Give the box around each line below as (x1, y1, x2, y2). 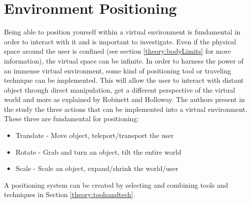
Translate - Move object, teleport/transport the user (15, 130, 174, 140)
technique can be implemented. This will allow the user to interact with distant (4, 75, 244, 85)
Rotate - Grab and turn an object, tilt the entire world (15, 146, 181, 157)
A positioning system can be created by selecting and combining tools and (4, 179, 228, 190)
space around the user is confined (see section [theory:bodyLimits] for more (4, 46, 231, 56)
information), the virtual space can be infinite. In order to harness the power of (4, 55, 244, 66)
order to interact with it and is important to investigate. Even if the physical (4, 36, 236, 46)
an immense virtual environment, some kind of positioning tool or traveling (4, 65, 231, 75)
